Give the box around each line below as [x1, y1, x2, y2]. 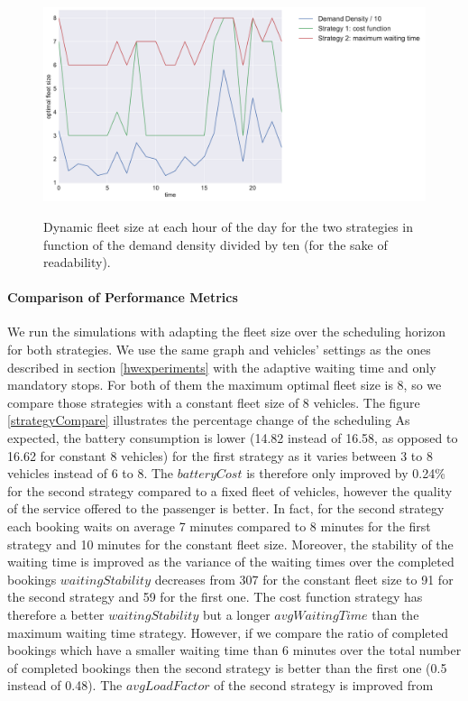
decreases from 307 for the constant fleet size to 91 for [154, 569, 454, 588]
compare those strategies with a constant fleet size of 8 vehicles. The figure [7, 392, 420, 411]
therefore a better [7, 604, 105, 623]
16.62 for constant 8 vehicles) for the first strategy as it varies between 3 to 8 [7, 446, 433, 465]
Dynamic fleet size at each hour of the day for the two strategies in [43, 217, 413, 235]
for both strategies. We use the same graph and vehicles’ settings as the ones [7, 340, 431, 359]
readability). [43, 253, 111, 272]
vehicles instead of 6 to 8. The [7, 464, 174, 483]
